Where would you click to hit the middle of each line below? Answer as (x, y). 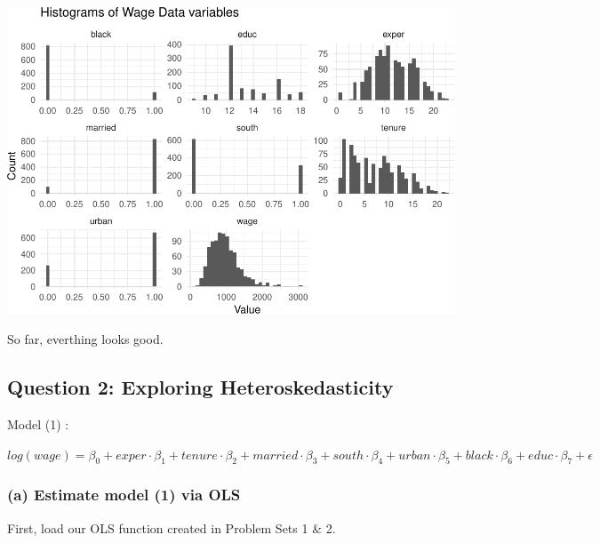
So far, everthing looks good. (85, 339)
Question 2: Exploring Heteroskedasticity (200, 387)
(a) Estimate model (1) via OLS (124, 495)
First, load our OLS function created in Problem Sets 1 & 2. (172, 527)
